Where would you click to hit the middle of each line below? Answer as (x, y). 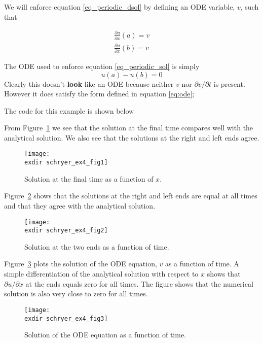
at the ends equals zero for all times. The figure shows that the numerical (139, 283)
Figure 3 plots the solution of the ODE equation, (81, 264)
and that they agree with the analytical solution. (80, 205)
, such (250, 7)
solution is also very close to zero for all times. (76, 294)
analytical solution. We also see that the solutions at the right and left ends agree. (132, 137)
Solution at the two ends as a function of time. (97, 246)
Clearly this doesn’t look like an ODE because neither (89, 83)
